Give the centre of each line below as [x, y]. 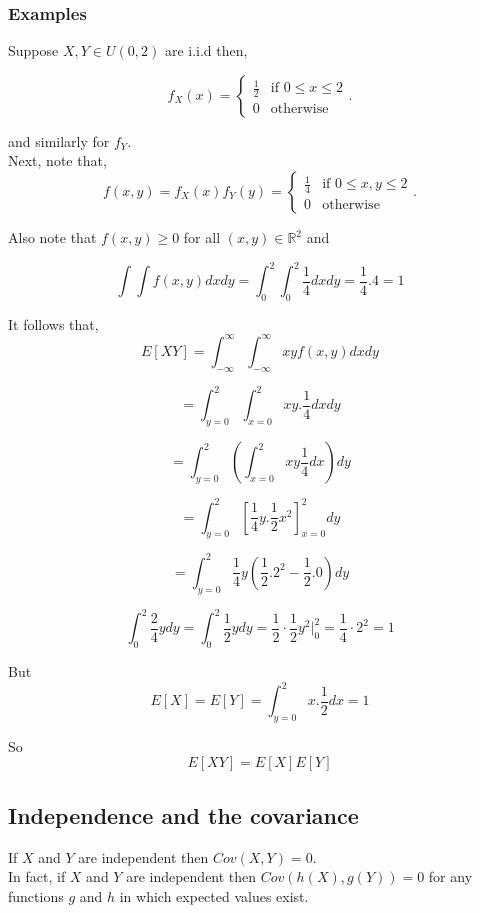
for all [202, 237]
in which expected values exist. [214, 895]
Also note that [52, 237]
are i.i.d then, [206, 50]
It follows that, [53, 323]
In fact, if [37, 876]
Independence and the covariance [183, 814]
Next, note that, [57, 160]
